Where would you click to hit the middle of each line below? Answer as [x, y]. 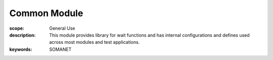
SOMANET [60, 49]
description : [22, 35]
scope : [17, 28]
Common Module [46, 13]
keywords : [21, 49]
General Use [62, 28]
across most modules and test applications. [95, 42]
